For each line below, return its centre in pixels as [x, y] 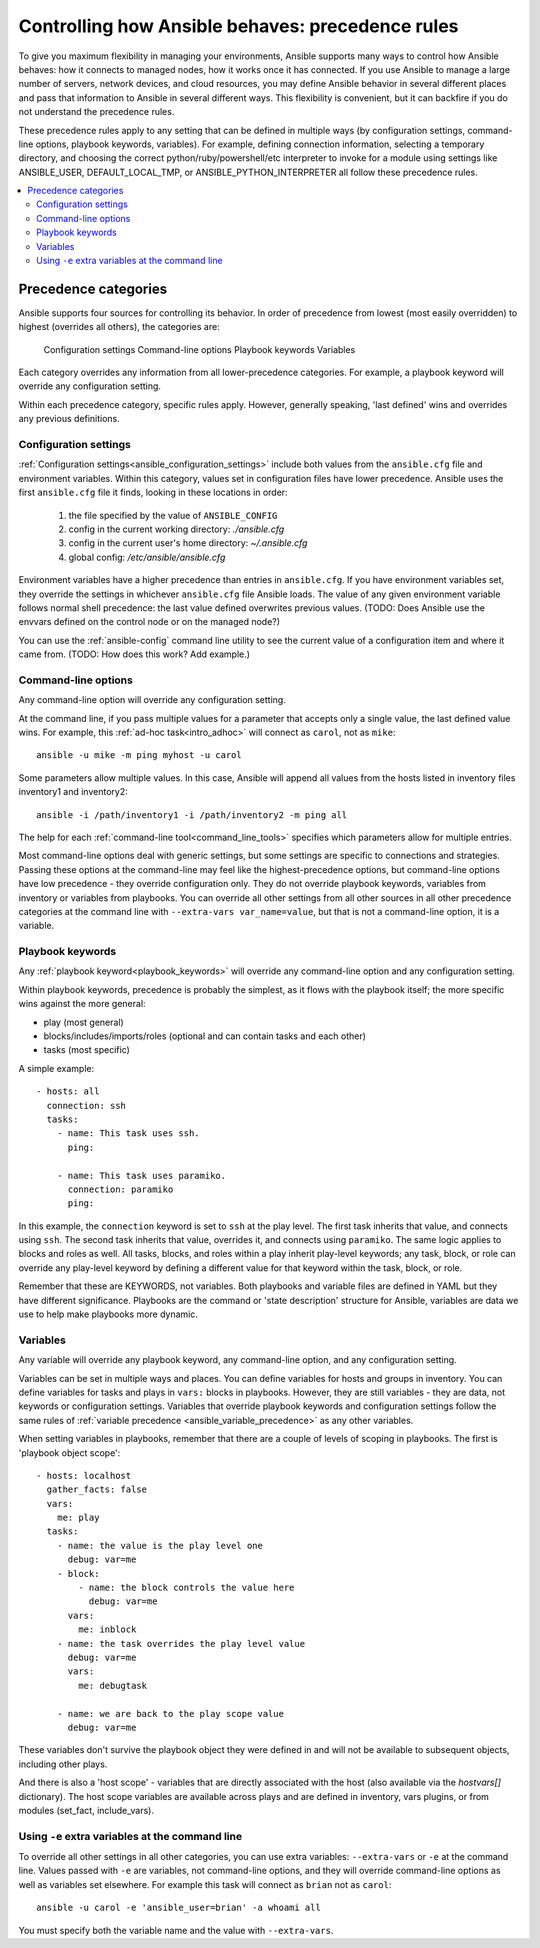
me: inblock [107, 1629]
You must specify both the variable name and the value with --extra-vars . [176, 1930]
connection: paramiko [120, 1189]
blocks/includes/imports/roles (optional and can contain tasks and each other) [205, 1036]
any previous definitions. [69, 419]
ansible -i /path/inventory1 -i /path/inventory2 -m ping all [192, 814]
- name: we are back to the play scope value [170, 1713]
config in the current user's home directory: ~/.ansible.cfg [188, 543]
